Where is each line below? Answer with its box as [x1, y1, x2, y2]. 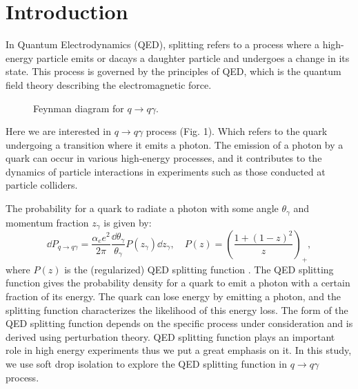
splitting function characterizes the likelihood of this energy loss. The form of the [6, 302, 348, 317]
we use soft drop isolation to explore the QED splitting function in [6, 356, 287, 370]
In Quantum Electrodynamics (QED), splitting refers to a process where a [6, 37, 319, 52]
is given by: [103, 215, 152, 229]
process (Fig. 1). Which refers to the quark [146, 124, 328, 138]
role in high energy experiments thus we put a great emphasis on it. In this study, [6, 343, 352, 357]
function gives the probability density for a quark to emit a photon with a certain [6, 275, 350, 290]
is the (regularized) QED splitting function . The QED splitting [64, 262, 334, 276]
